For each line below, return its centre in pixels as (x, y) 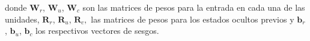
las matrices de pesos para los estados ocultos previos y (193, 19)
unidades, (22, 19)
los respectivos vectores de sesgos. (97, 31)
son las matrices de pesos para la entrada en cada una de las (194, 7)
